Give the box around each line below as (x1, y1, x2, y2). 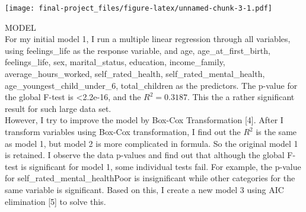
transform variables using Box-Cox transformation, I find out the (5, 126, 241, 137)
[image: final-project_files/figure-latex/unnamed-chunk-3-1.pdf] (5, 4, 273, 12)
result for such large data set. (5, 102, 111, 114)
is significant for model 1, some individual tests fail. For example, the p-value (21, 160, 301, 172)
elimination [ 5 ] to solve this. (5, 195, 106, 207)
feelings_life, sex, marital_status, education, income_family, (5, 56, 225, 68)
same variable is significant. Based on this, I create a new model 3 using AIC (5, 183, 284, 195)
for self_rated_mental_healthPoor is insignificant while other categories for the (5, 172, 295, 184)
